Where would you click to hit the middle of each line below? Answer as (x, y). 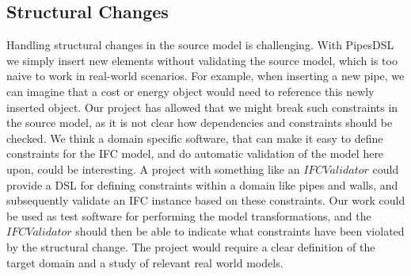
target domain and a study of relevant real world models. (145, 262)
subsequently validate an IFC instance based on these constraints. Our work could (206, 200)
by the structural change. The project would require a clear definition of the (191, 246)
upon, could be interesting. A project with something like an (153, 169)
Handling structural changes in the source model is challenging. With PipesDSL (200, 45)
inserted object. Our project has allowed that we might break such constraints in (202, 107)
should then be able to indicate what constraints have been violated (240, 231)
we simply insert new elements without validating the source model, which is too (202, 60)
